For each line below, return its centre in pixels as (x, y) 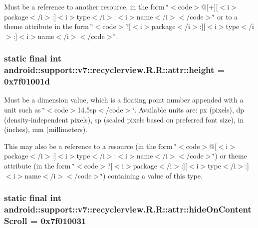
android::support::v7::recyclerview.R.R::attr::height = (115, 70)
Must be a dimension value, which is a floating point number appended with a (124, 100)
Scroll (16, 220)
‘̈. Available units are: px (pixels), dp (188, 110)
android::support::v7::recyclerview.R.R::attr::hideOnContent (128, 209)
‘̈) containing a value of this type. (152, 175)
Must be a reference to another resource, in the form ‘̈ (87, 6)
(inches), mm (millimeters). (46, 129)
